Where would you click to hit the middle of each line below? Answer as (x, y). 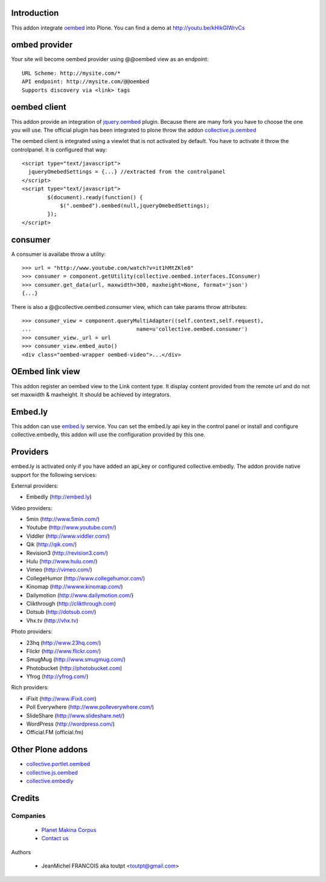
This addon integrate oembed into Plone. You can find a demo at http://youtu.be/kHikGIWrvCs (128, 28)
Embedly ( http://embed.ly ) (59, 497)
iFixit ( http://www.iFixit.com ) (61, 698)
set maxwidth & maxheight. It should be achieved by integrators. (91, 394)
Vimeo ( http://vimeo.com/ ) (59, 570)
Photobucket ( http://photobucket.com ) (74, 668)
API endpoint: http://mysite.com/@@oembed (86, 82)
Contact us (55, 839)
